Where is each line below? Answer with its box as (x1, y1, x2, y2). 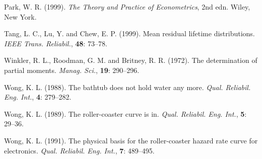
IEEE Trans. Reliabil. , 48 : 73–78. (4, 38, 107, 48)
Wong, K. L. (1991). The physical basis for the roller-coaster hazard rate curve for (4, 135, 258, 145)
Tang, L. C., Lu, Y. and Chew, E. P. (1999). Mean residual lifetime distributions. (4, 28, 255, 39)
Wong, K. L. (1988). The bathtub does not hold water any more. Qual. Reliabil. (4, 82, 251, 92)
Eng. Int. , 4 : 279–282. (4, 92, 72, 102)
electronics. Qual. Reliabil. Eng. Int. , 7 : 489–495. (4, 145, 155, 155)
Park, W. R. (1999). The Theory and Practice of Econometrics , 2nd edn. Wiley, (4, 2, 250, 12)
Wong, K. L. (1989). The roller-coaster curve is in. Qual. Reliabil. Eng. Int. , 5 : (4, 108, 247, 119)
